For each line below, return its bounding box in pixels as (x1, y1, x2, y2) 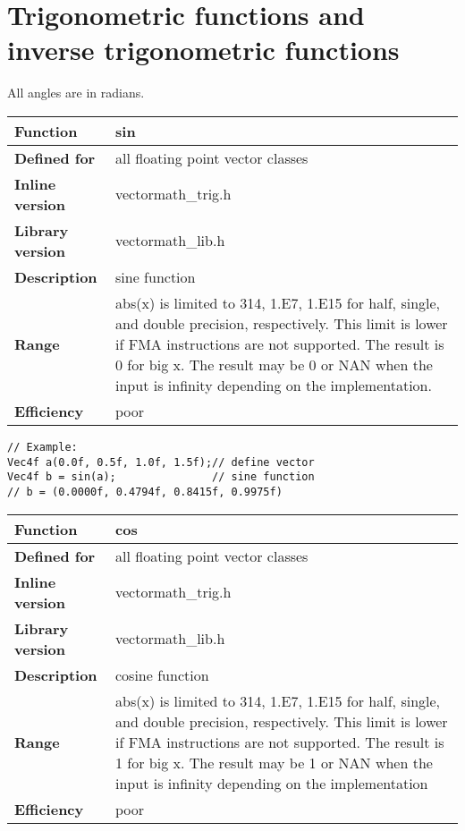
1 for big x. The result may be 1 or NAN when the (115, 751, 433, 773)
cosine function (115, 664, 209, 685)
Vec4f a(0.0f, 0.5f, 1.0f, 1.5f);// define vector (7, 455, 315, 469)
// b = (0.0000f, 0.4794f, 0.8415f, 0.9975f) (7, 485, 283, 498)
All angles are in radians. (7, 83, 145, 102)
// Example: (7, 440, 78, 454)
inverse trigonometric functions (7, 31, 400, 68)
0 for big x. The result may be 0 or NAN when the (115, 353, 433, 375)
